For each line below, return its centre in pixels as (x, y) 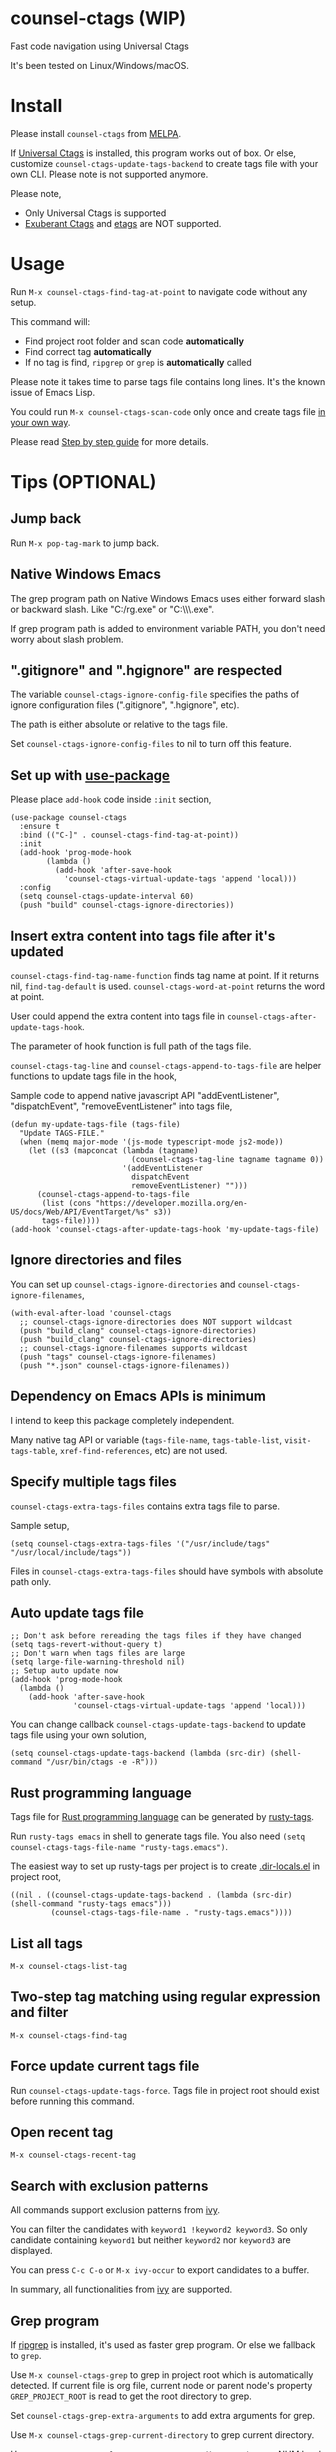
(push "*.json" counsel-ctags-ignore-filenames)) (124, 1365)
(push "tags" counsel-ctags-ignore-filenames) (118, 1357)
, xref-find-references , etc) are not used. (141, 1450)
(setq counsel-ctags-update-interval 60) (107, 897)
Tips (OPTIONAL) (83, 482)
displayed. (31, 2251)
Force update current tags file (105, 2066)
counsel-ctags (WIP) (98, 18)
